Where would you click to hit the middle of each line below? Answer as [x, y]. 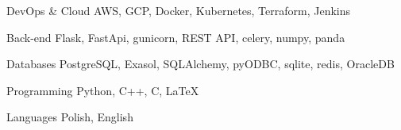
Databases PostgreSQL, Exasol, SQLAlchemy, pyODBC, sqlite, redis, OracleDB [200, 64]
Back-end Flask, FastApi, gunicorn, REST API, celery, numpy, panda [176, 37]
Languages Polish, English [70, 117]
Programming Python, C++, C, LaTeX [103, 90]
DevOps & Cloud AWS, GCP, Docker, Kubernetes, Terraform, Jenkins [179, 10]
